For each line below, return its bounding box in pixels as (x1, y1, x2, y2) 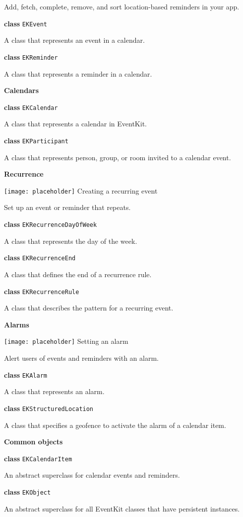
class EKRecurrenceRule (4, 286, 79, 296)
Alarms (4, 319, 29, 329)
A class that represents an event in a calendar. (4, 35, 145, 45)
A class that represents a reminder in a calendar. (4, 68, 152, 79)
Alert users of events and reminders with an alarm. (4, 353, 159, 363)
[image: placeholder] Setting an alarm (4, 336, 128, 346)
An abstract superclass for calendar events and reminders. (4, 470, 180, 480)
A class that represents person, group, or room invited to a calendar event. (4, 152, 231, 162)
